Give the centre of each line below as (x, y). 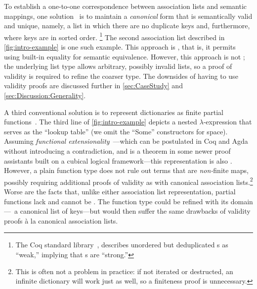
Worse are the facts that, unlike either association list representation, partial (120, 191)
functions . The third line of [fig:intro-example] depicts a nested (101, 122)
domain (242, 201)
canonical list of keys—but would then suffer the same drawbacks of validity (135, 211)
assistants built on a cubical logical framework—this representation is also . (118, 160)
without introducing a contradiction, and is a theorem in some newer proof (117, 150)
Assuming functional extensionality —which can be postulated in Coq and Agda (126, 141)
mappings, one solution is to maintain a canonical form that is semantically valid (128, 16)
